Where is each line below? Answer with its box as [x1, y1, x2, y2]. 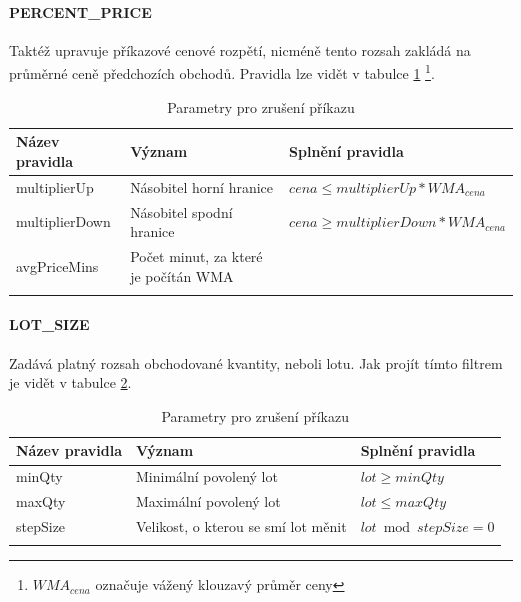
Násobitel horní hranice [130, 176, 274, 197]
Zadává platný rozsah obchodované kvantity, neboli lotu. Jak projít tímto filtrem [9, 352, 503, 373]
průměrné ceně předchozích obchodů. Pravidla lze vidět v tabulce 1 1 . [9, 60, 435, 84]
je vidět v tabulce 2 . [9, 372, 132, 393]
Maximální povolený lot [135, 491, 281, 512]
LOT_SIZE [9, 314, 90, 335]
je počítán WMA [130, 265, 234, 286]
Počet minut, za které [130, 245, 263, 266]
